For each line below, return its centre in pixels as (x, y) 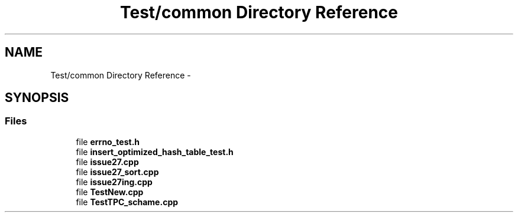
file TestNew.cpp (110, 192)
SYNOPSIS (37, 98)
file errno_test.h (108, 142)
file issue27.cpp (107, 162)
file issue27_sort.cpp (117, 172)
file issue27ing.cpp (114, 182)
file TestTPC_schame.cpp (127, 202)
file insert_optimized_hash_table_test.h (155, 152)
